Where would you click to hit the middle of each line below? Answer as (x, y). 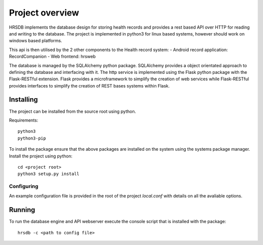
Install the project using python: (41, 156)
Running (22, 210)
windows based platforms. (36, 41)
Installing (24, 100)
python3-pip (32, 138)
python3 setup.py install (49, 174)
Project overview (44, 13)
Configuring (24, 186)
